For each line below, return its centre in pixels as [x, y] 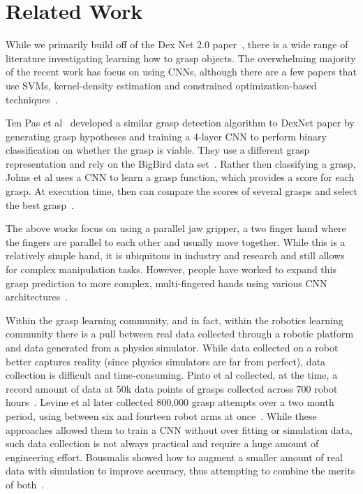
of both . [25, 484]
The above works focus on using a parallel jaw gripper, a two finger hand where [176, 228]
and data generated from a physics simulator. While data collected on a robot [172, 347]
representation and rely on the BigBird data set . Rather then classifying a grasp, [181, 163]
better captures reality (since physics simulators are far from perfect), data [166, 361]
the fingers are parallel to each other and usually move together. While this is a [176, 241]
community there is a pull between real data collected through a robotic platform [180, 334]
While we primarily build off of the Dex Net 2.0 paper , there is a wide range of [177, 44]
